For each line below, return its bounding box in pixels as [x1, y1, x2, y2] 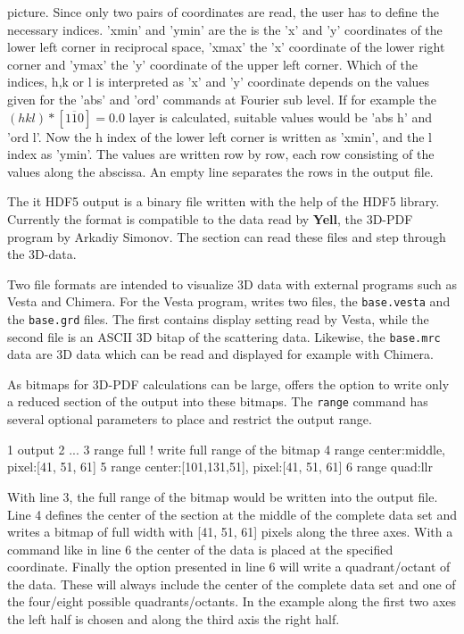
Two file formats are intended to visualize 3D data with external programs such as [7, 274, 457, 293]
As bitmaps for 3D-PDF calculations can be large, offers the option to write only [7, 374, 450, 393]
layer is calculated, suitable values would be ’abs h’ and [128, 107, 433, 126]
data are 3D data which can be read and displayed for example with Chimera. [7, 345, 434, 363]
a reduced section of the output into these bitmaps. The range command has [7, 392, 428, 411]
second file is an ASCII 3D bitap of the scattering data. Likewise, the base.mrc [7, 327, 441, 346]
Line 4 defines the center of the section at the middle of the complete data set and [7, 505, 458, 523]
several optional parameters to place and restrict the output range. [7, 410, 372, 429]
